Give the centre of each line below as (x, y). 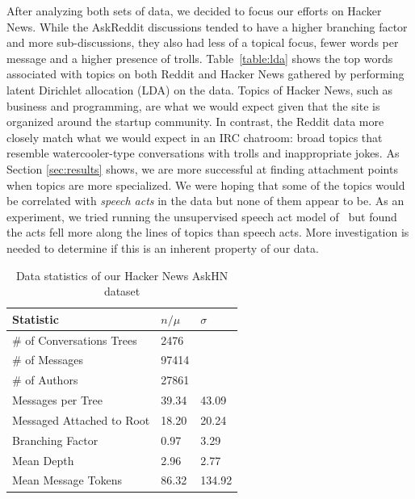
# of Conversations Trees (75, 340)
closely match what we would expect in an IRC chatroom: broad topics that (195, 137)
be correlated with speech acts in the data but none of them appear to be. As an (205, 201)
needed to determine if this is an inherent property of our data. (163, 247)
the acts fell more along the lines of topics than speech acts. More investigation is (208, 232)
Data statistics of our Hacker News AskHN (122, 275)
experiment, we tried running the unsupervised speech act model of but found (202, 216)
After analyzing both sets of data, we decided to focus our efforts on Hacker (194, 10)
